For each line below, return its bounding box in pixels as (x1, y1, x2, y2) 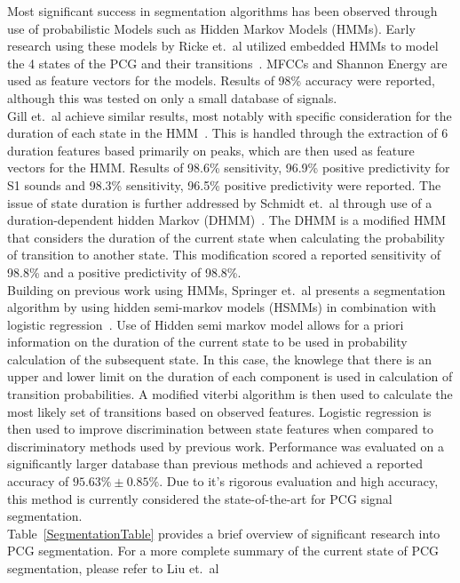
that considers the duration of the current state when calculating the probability (7, 228, 445, 246)
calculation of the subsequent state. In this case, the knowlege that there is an (7, 349, 432, 368)
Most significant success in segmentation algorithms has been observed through (7, 2, 438, 20)
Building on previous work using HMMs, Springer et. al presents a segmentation (7, 280, 446, 299)
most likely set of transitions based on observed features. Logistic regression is (7, 402, 432, 420)
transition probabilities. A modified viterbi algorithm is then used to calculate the (7, 385, 453, 403)
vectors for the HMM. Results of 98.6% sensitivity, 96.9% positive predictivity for (7, 158, 450, 177)
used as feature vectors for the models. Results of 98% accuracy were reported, (7, 71, 435, 90)
